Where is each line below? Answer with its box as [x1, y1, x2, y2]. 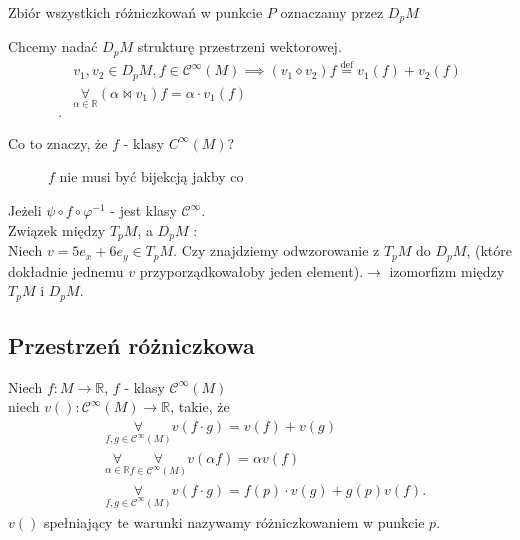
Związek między [8, 219, 106, 240]
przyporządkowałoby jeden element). [139, 260, 364, 281]
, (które [466, 240, 512, 261]
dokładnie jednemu [8, 260, 124, 281]
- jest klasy [110, 200, 177, 221]
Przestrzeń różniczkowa [8, 330, 255, 361]
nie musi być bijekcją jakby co [59, 166, 244, 187]
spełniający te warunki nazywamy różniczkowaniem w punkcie [43, 511, 425, 532]
